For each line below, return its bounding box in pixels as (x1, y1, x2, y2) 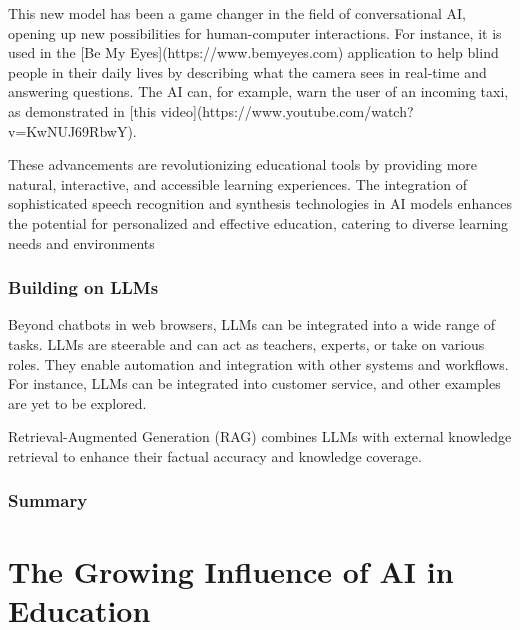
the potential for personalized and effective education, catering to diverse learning (8, 212, 509, 233)
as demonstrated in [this (8, 100, 157, 121)
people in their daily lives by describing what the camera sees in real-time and (8, 61, 487, 82)
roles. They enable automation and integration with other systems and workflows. (8, 353, 509, 374)
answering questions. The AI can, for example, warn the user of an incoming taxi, (8, 81, 509, 102)
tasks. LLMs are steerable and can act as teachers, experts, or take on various (8, 333, 485, 354)
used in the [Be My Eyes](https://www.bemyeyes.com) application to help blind (8, 42, 499, 63)
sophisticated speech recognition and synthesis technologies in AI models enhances (8, 193, 512, 214)
